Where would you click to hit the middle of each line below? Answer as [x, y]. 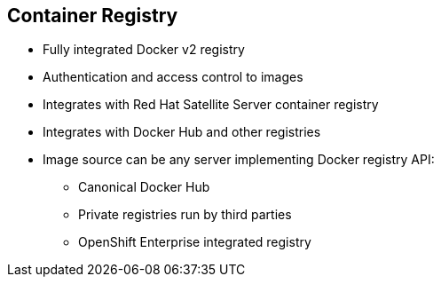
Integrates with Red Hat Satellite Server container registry [211, 105]
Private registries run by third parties [185, 215]
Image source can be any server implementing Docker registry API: [239, 160]
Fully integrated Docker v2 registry [144, 50]
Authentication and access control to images [173, 77]
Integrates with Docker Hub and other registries [182, 132]
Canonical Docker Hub [144, 187]
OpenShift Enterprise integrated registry [195, 242]
